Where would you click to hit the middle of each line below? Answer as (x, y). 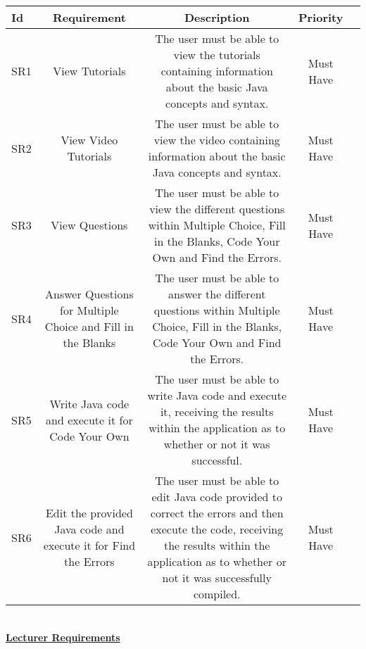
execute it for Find (89, 545)
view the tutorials (217, 55)
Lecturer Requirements (63, 637)
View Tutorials (89, 71)
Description (217, 17)
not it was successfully (217, 578)
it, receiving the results (217, 411)
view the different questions (217, 209)
